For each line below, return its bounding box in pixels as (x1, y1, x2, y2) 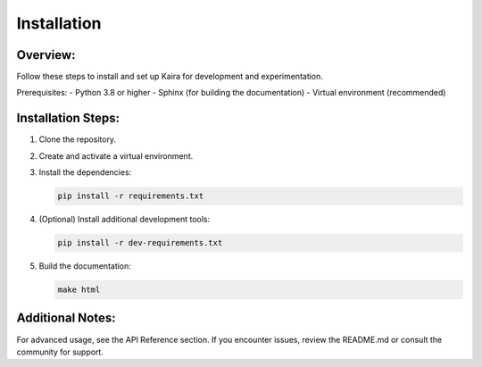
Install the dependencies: (38, 167, 132, 178)
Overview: (16, 47, 76, 63)
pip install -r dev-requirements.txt (57, 238, 223, 248)
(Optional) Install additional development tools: (38, 214, 211, 225)
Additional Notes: (16, 311, 116, 326)
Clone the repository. (38, 134, 116, 145)
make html (57, 285, 101, 295)
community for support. (16, 346, 104, 357)
